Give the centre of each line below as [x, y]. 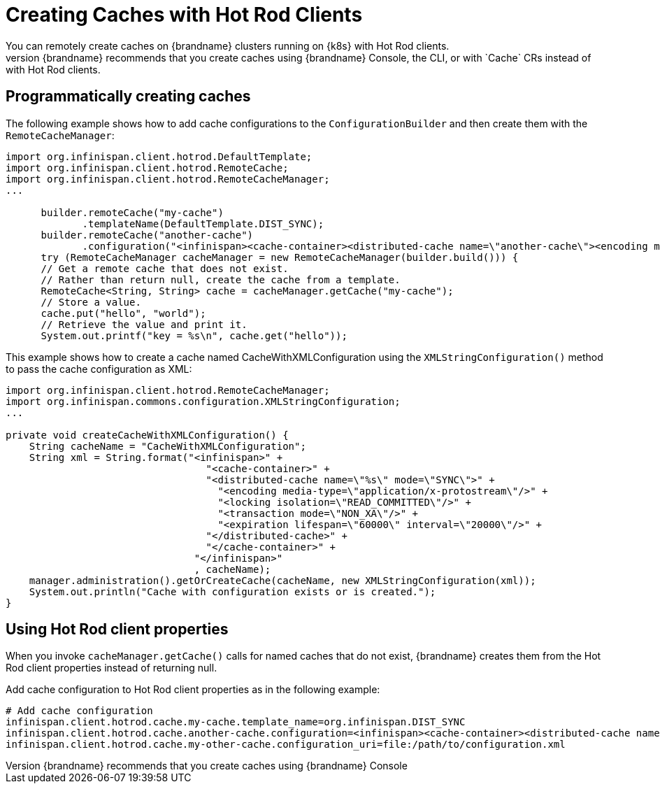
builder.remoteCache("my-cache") [132, 212]
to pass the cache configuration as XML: [99, 369]
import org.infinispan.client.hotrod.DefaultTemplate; [159, 156]
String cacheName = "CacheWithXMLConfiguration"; [167, 446]
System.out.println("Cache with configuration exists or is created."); [232, 591]
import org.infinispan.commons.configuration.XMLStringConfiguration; [203, 401]
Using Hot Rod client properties [117, 630]
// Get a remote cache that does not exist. [165, 268]
